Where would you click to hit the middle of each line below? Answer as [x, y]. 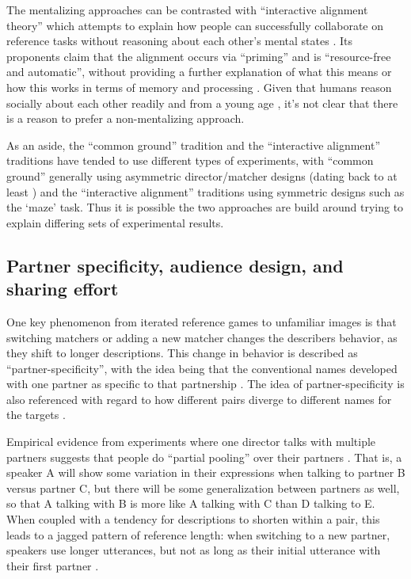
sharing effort [63, 289]
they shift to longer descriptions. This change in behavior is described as [182, 353]
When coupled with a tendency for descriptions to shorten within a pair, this [193, 519]
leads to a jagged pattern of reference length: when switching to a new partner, [198, 534]
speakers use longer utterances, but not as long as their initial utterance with [194, 550]
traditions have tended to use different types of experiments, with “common [190, 160]
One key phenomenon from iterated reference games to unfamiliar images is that [202, 321]
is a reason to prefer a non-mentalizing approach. [126, 118]
